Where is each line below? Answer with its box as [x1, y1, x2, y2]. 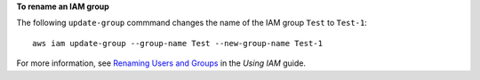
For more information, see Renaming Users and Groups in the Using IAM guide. [16, 58, 307, 68]
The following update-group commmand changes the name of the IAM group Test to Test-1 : [16, 18, 368, 28]
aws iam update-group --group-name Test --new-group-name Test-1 [32, 38, 324, 48]
